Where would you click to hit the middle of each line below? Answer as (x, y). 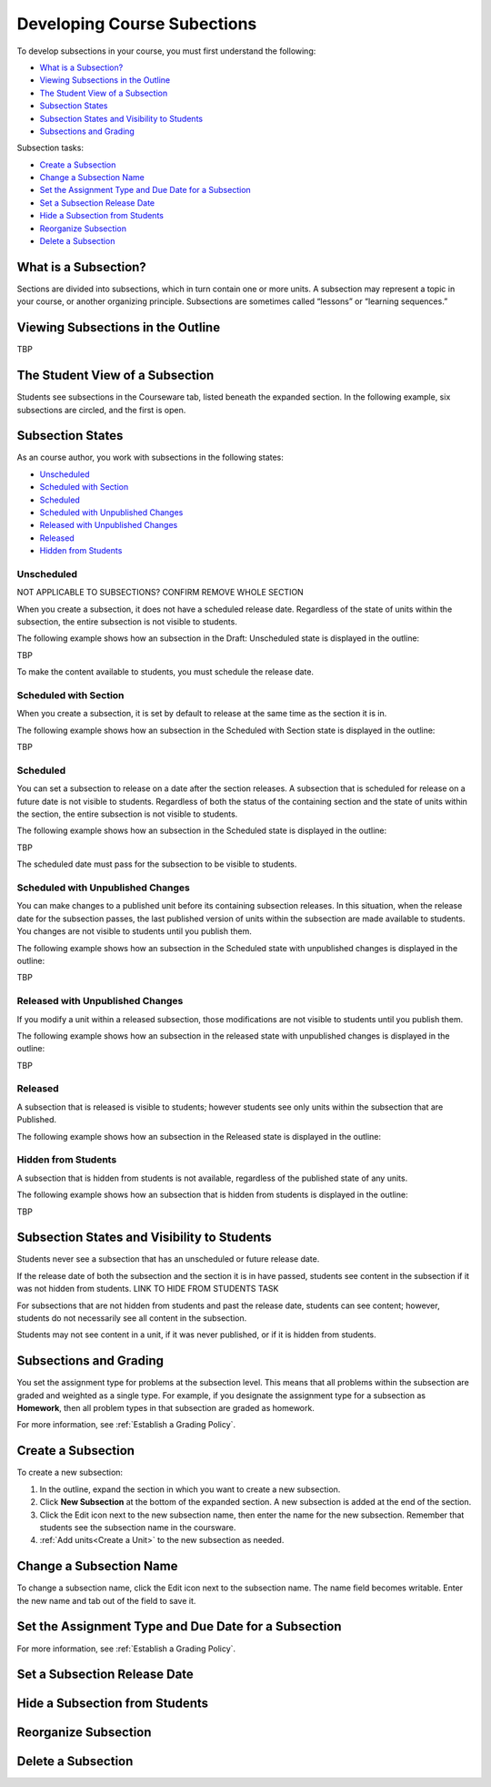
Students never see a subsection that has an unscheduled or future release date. (168, 1259)
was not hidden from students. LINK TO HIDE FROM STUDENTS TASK (148, 1289)
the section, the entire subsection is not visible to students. (127, 814)
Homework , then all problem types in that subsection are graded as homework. (166, 1408)
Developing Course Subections (137, 24)
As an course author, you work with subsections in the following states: (150, 457)
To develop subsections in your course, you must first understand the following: (166, 51)
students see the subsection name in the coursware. (138, 1527)
